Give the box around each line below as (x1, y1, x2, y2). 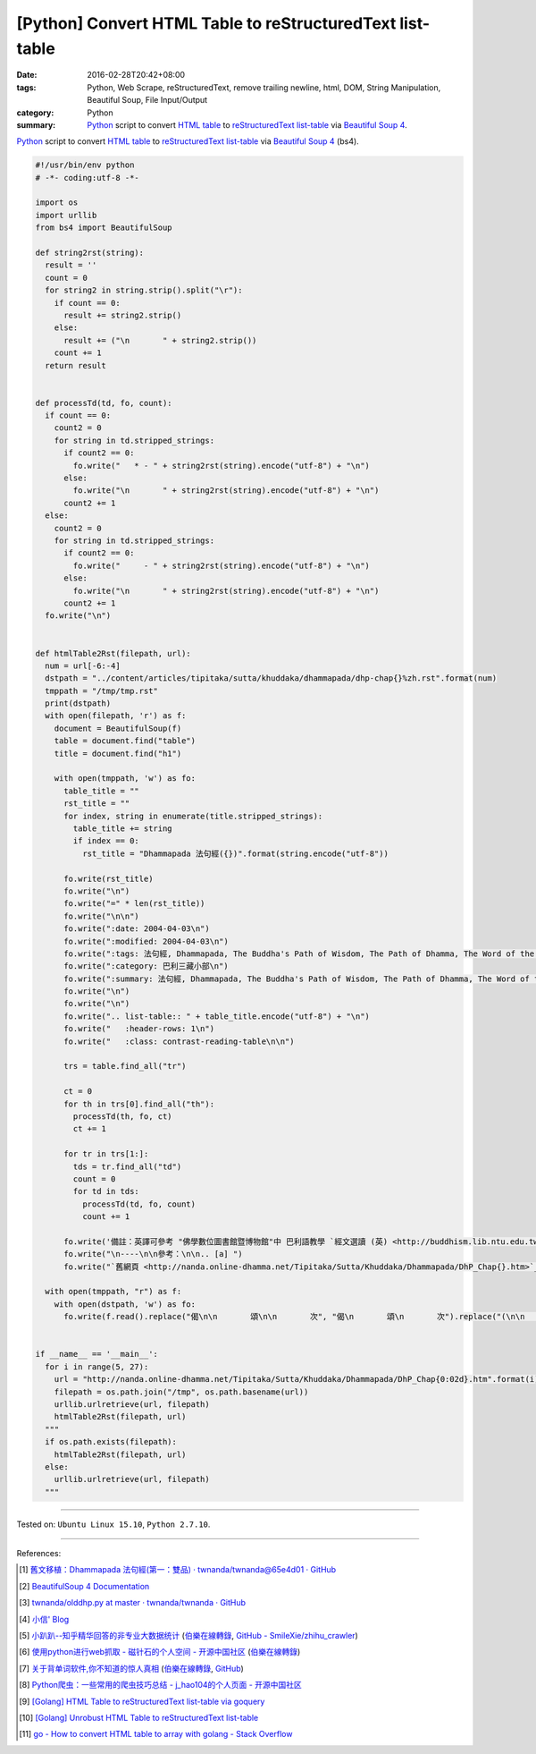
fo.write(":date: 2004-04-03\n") (63, 924, 210, 934)
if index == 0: (72, 836, 140, 846)
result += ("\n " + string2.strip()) (63, 335, 257, 345)
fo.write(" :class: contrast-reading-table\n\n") (63, 1036, 295, 1046)
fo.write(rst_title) (63, 873, 154, 884)
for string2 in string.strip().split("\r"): (45, 285, 243, 295)
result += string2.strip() (63, 309, 182, 320)
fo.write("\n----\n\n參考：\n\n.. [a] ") (63, 1249, 243, 1259)
